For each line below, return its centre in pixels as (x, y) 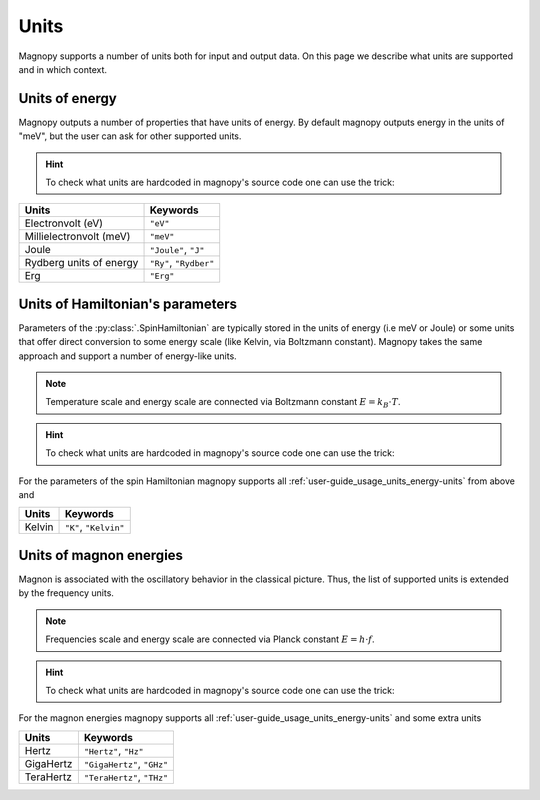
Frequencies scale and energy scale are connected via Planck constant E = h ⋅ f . (210, 639)
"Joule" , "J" (177, 250)
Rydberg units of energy (81, 263)
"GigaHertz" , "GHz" (126, 763)
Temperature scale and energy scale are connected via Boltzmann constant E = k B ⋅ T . (223, 403)
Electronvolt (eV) (64, 223)
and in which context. (63, 69)
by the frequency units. (66, 593)
